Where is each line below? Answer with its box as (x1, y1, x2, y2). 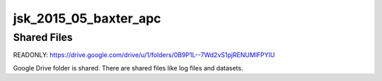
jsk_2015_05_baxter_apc (13, 11, 162, 26)
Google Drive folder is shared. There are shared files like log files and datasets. (13, 63, 243, 72)
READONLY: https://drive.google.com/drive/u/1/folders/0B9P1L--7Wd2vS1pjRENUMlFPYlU (13, 51, 275, 59)
